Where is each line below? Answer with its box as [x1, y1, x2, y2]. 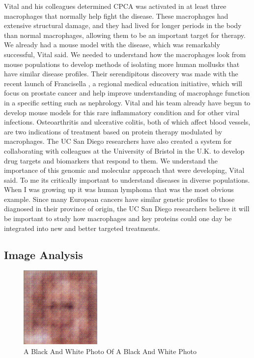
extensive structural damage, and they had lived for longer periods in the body [4, 20, 242, 31]
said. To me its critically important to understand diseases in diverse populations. [4, 174, 250, 185]
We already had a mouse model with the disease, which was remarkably [4, 39, 220, 50]
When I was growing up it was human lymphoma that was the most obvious [4, 184, 234, 195]
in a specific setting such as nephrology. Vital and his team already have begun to [4, 97, 251, 107]
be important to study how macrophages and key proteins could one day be [4, 213, 232, 224]
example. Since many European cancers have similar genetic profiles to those [4, 194, 235, 204]
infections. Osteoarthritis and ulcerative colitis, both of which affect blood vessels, [4, 117, 251, 127]
